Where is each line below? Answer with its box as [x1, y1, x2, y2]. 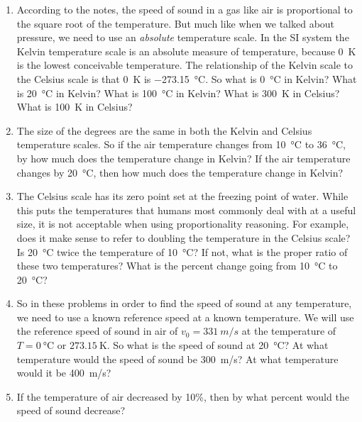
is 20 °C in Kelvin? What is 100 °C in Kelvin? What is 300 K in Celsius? [16, 85, 340, 100]
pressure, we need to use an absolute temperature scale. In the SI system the [16, 30, 349, 45]
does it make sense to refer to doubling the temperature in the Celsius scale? [16, 230, 351, 245]
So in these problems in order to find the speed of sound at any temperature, [16, 296, 352, 311]
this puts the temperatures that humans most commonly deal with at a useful [16, 202, 356, 217]
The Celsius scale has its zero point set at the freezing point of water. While [16, 189, 349, 204]
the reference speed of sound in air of [16, 323, 178, 338]
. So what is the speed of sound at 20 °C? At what [106, 338, 329, 352]
